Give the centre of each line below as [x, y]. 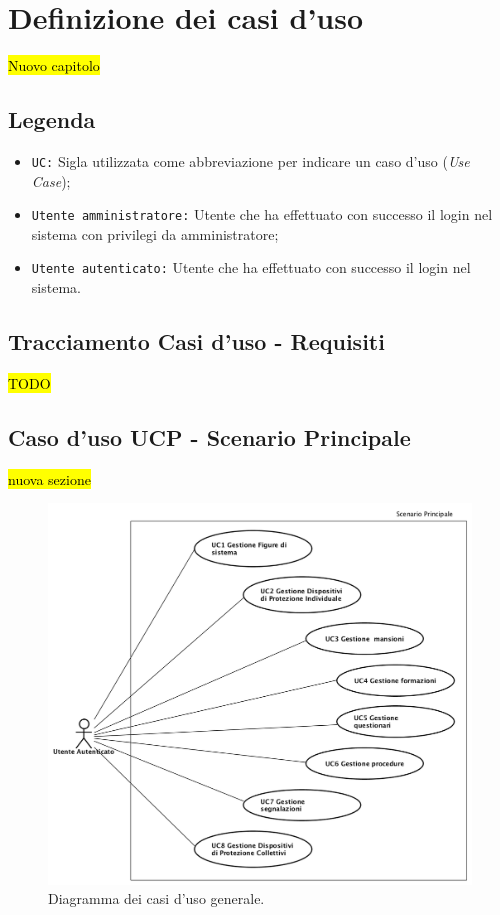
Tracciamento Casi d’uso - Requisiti [196, 341]
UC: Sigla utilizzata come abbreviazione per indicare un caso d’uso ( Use [250, 160]
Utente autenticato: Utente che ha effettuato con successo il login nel [251, 267]
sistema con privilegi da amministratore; [155, 233]
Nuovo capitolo [54, 65]
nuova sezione [49, 478]
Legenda [52, 119]
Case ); [51, 180]
